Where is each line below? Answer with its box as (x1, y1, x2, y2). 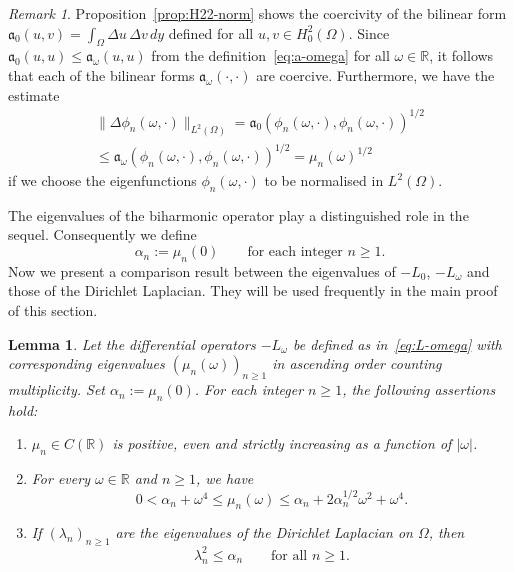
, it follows (429, 45, 494, 66)
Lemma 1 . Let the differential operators (8, 333, 256, 354)
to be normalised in (264, 170, 384, 191)
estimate (8, 84, 60, 105)
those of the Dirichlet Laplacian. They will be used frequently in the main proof (8, 280, 498, 301)
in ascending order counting (272, 353, 442, 374)
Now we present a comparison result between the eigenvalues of (8, 260, 396, 281)
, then (428, 522, 465, 543)
